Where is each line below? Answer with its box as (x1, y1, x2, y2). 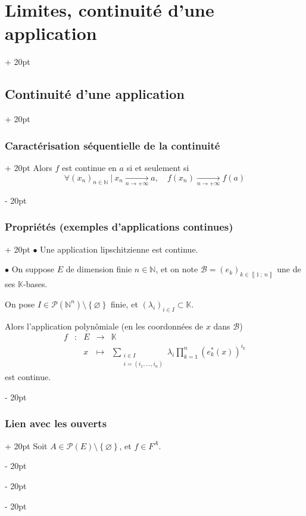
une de (277, 263, 301, 275)
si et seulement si (126, 161, 189, 173)
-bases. (23, 278, 48, 290)
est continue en (62, 161, 117, 173)
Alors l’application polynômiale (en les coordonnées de (5, 319, 204, 332)
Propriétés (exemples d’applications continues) (5, 219, 233, 234)
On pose (5, 297, 35, 310)
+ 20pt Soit (5, 439, 48, 452)
